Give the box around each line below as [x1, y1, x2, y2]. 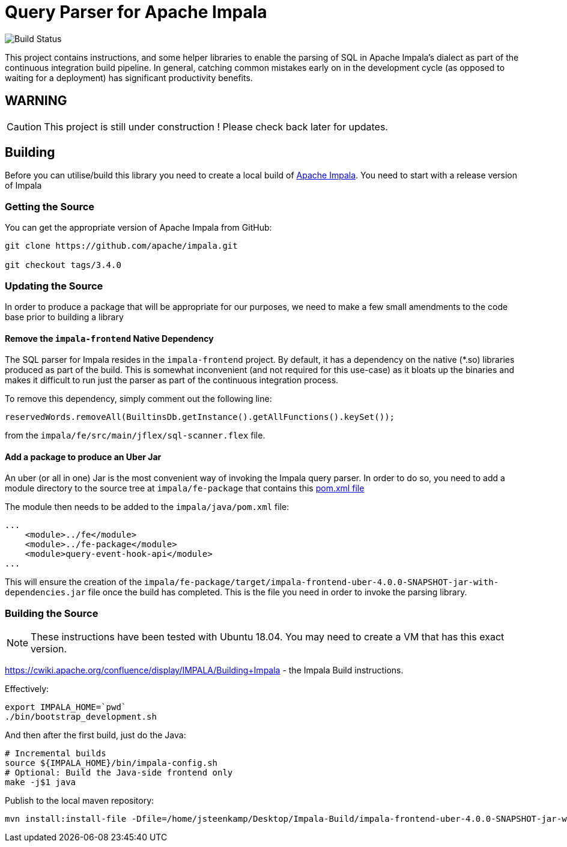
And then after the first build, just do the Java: [5, 730, 186, 741]
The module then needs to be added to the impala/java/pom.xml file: [5, 502, 290, 512]
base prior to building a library [5, 311, 124, 322]
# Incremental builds [5, 748, 106, 759]
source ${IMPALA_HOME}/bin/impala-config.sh [5, 758, 218, 768]
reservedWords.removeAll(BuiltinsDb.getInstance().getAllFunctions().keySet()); [5, 412, 395, 422]
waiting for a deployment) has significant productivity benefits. [5, 72, 253, 83]
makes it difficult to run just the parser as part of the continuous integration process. [5, 375, 339, 386]
